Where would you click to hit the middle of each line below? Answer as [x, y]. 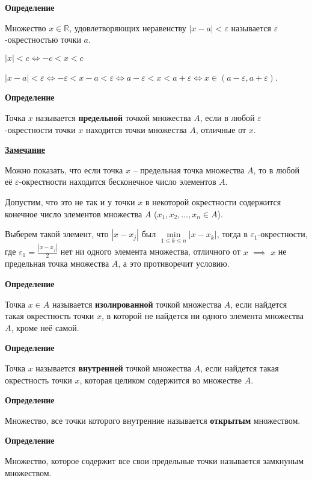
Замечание [25, 150]
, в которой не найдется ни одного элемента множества [202, 316]
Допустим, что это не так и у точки [70, 201]
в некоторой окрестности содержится [213, 201]
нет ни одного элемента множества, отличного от [150, 251]
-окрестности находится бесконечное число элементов [118, 182]
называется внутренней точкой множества [114, 368]
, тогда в [232, 234]
